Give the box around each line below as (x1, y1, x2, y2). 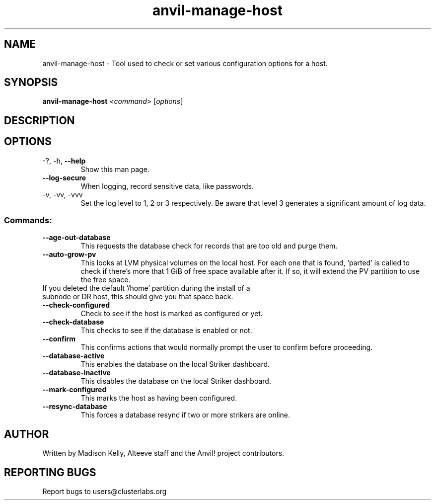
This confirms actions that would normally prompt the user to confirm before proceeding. (80, 343, 373, 352)
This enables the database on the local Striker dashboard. (80, 360, 270, 369)
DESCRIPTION (4, 114, 75, 127)
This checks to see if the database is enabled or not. (80, 326, 252, 335)
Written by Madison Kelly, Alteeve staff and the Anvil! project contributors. (42, 449, 285, 458)
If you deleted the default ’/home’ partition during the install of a (42, 284, 250, 293)
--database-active (42, 351, 105, 360)
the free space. (80, 275, 131, 284)
